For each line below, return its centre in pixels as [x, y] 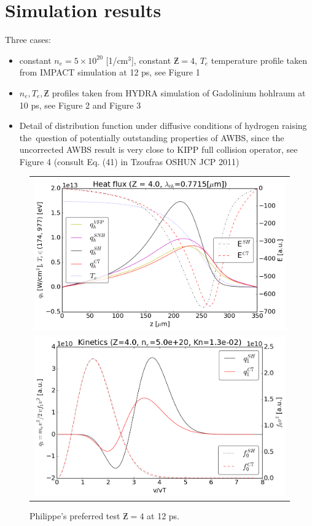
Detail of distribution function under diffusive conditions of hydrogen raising [163, 126]
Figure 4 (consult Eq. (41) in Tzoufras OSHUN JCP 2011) [129, 161]
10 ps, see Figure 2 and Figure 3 [80, 105]
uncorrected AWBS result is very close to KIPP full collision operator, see [158, 149]
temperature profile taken [259, 60]
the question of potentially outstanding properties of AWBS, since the [152, 137]
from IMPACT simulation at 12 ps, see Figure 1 [110, 72]
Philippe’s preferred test [75, 516]
